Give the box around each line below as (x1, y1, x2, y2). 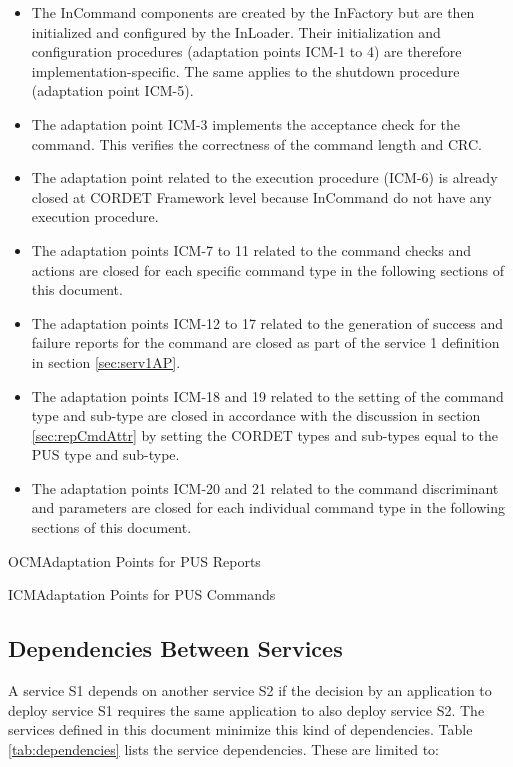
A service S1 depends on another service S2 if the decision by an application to (8, 680, 492, 701)
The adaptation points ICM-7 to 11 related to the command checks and (31, 239, 472, 260)
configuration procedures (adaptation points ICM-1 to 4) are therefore (31, 41, 462, 62)
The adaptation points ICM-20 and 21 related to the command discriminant (31, 477, 499, 498)
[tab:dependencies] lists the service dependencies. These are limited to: (8, 738, 440, 759)
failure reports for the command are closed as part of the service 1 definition (31, 332, 500, 353)
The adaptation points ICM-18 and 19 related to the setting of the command (31, 385, 504, 406)
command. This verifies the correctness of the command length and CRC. (31, 133, 482, 154)
